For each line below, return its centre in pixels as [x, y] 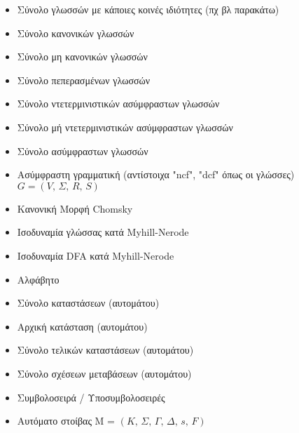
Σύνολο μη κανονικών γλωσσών [82, 56]
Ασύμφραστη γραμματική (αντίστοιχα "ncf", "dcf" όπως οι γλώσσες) [156, 174]
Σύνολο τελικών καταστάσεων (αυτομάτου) [105, 350]
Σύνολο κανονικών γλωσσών [76, 33]
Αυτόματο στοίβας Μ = [66, 421]
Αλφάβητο [38, 279]
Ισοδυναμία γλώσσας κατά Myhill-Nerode [103, 232]
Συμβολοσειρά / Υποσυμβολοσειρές [91, 397]
